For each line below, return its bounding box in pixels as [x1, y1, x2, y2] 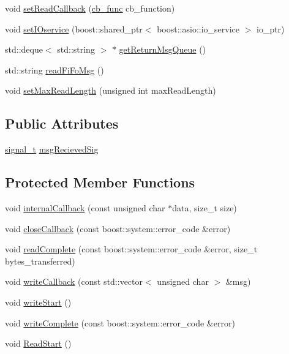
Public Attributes [5, 114, 119, 133]
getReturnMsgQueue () [119, 43, 206, 56]
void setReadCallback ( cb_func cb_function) [5, 2, 175, 14]
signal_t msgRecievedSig [5, 143, 99, 156]
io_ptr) [256, 22, 285, 35]
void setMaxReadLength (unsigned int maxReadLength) [5, 84, 216, 97]
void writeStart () [5, 295, 72, 308]
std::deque [5, 43, 43, 56]
